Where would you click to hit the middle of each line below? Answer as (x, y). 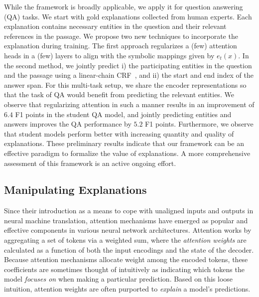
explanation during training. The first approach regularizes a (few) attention (121, 46)
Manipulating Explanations (75, 190)
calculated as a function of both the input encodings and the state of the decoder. (129, 249)
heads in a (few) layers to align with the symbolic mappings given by (109, 55)
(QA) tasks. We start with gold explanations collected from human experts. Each (128, 16)
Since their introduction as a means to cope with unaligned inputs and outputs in (129, 211)
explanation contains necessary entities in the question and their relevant (115, 26)
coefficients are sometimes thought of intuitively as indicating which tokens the (124, 269)
